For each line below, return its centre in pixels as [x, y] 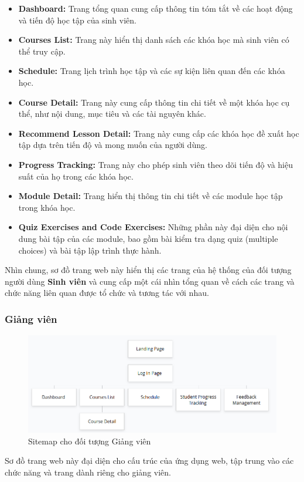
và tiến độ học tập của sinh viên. [77, 20]
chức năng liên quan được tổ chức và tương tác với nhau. [107, 293]
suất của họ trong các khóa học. [76, 176]
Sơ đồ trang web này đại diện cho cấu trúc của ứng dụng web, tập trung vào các [149, 461]
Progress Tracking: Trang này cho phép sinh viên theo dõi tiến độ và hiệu [156, 164]
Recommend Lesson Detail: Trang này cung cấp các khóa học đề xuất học [159, 133]
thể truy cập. [42, 51]
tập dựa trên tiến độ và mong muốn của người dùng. [113, 145]
